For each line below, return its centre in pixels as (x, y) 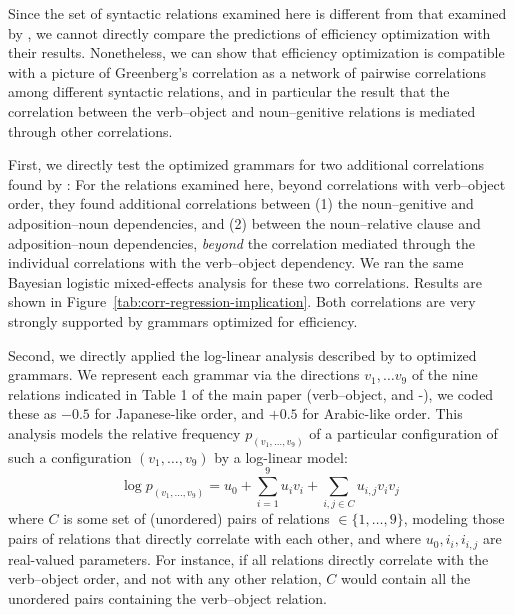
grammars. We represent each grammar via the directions (184, 374)
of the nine (444, 374)
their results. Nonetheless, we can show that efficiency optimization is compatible (256, 52)
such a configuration (70, 456)
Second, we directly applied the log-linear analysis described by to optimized (242, 354)
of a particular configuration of (403, 432)
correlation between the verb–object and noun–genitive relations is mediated (242, 110)
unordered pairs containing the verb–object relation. (167, 597)
